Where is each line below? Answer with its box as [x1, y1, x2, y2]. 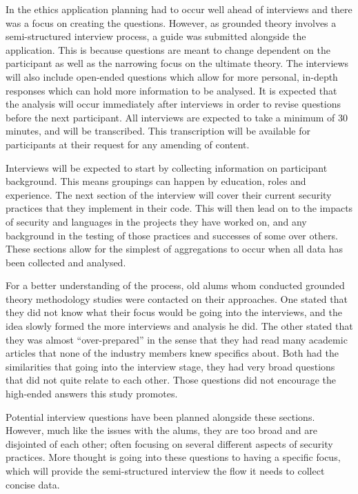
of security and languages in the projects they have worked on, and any [6, 214, 307, 228]
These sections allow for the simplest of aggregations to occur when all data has [6, 241, 344, 256]
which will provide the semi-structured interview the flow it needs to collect [6, 464, 325, 477]
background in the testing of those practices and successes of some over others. [6, 228, 338, 242]
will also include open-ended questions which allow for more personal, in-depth [6, 69, 338, 83]
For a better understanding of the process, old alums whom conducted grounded [6, 278, 345, 293]
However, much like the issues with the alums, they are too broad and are [6, 423, 317, 437]
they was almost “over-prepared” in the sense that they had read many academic [6, 332, 348, 346]
